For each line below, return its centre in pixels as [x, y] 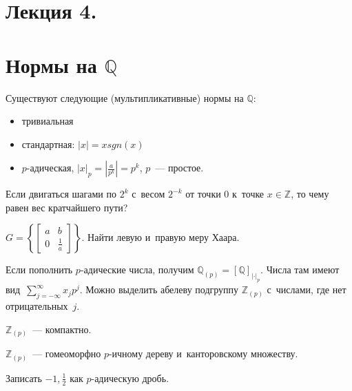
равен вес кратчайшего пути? [67, 207]
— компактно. [62, 329]
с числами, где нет [307, 289]
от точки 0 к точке [225, 194]
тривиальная [48, 121]
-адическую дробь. [130, 378]
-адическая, [50, 168]
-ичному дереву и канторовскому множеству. [203, 353]
